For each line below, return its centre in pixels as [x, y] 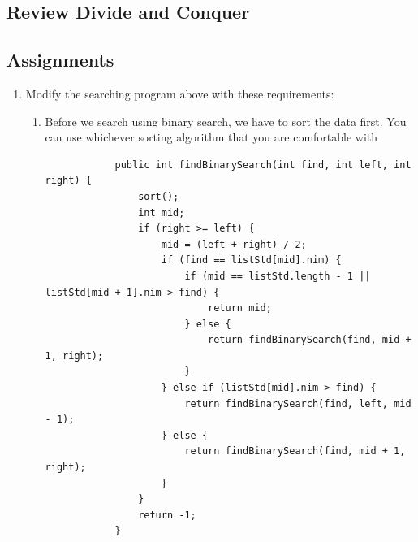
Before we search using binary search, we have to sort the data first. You [226, 121]
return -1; [167, 515]
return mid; [240, 308]
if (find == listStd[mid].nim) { [251, 260]
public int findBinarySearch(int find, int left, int [263, 165]
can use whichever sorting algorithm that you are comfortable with [211, 137]
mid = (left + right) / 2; [234, 244]
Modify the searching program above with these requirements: [180, 93]
